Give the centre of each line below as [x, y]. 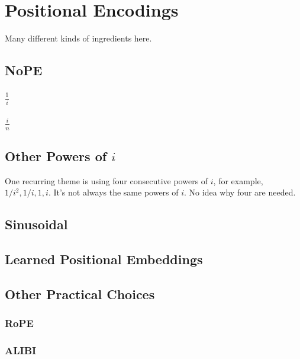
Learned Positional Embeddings [104, 259]
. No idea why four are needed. [240, 192]
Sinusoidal [36, 224]
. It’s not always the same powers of [113, 192]
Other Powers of [56, 156]
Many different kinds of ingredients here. [78, 38]
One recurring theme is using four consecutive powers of [107, 180]
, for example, [238, 180]
